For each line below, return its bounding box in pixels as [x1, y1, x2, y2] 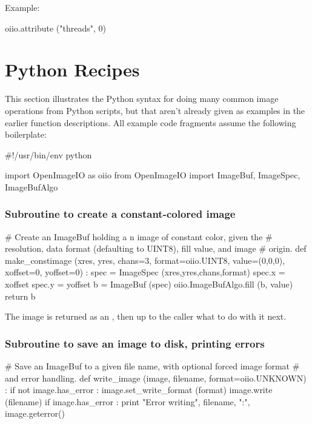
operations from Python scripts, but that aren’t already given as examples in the [5, 104, 305, 116]
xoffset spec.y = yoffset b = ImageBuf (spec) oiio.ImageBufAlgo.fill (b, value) [5, 278, 293, 291]
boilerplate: [5, 128, 47, 141]
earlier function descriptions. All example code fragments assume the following [5, 116, 296, 129]
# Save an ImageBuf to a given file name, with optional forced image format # [5, 360, 300, 372]
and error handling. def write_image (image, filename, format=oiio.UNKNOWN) [5, 371, 307, 384]
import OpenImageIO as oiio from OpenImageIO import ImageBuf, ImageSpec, [5, 169, 300, 181]
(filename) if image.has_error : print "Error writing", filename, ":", [5, 395, 250, 408]
